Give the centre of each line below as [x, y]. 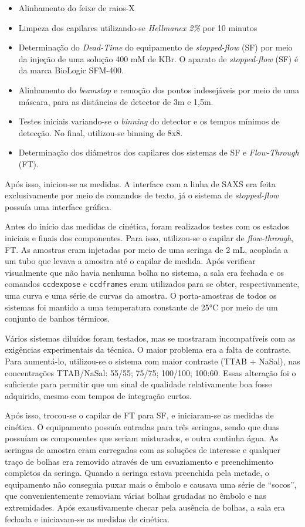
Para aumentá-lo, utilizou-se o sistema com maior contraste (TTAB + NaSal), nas [152, 361]
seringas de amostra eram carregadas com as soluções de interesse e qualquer [143, 450]
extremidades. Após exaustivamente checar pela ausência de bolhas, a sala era [145, 507]
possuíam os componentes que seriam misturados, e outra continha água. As [142, 438]
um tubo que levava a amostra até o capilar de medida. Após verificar [130, 261]
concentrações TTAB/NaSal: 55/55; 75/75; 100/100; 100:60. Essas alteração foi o [150, 372]
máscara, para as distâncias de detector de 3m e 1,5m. [116, 101]
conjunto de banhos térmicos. [57, 318]
